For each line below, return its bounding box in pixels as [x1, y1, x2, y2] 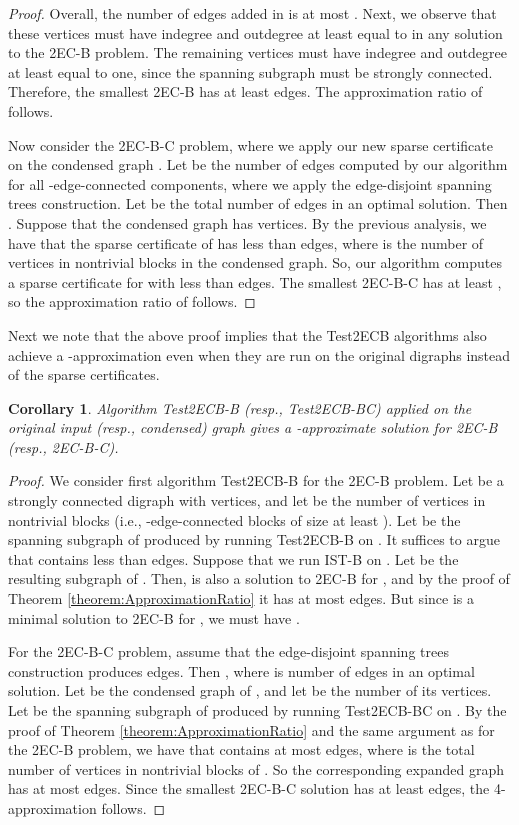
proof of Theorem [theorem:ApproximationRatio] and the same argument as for [8, 719, 495, 740]
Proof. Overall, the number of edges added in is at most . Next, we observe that [8, 3, 497, 23]
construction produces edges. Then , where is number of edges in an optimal [8, 660, 475, 681]
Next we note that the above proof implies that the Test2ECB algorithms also [8, 324, 487, 345]
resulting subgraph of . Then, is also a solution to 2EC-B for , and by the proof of [8, 568, 510, 589]
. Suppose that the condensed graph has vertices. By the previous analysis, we [8, 212, 487, 233]
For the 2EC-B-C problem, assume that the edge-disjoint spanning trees [8, 641, 449, 662]
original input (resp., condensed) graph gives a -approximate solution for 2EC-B [8, 417, 498, 438]
